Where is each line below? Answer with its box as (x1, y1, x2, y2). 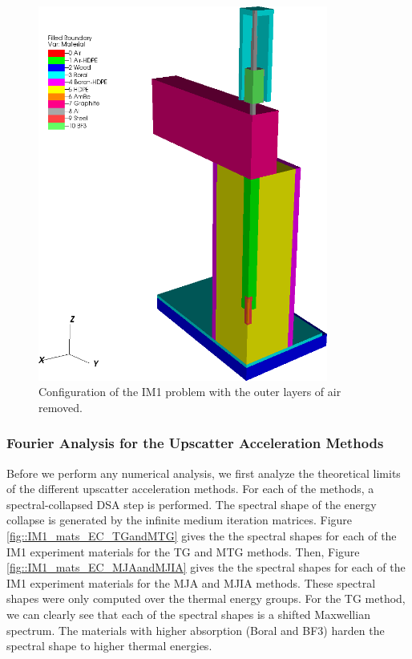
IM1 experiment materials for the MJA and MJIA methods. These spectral (6, 574, 376, 591)
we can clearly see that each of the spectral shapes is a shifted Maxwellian (6, 606, 370, 623)
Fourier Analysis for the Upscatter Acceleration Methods (6, 433, 384, 453)
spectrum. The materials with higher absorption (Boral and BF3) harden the (6, 621, 385, 638)
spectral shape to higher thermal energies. (6, 637, 212, 654)
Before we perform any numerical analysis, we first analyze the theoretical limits (6, 464, 401, 481)
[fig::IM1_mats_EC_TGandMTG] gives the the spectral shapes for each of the (6, 528, 397, 544)
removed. (38, 398, 83, 415)
